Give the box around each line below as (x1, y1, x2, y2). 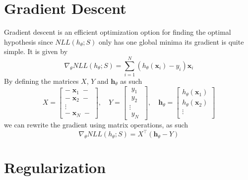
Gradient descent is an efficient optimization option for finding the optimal (4, 27, 231, 37)
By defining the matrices (4, 76, 79, 86)
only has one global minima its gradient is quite (99, 36, 244, 47)
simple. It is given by (4, 46, 68, 57)
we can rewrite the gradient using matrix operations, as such (4, 120, 188, 130)
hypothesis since (4, 36, 53, 47)
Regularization (4, 157, 106, 178)
